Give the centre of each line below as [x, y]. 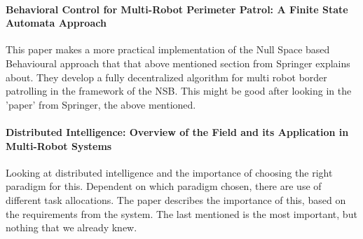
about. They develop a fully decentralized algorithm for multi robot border [166, 77]
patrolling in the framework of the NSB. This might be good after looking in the [179, 91]
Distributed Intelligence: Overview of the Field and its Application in [177, 131]
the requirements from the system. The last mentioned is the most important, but [181, 213]
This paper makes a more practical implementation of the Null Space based [168, 49]
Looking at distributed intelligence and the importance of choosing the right [169, 172]
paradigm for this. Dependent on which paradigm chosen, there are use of [164, 186]
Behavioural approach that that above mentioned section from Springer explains [178, 63]
